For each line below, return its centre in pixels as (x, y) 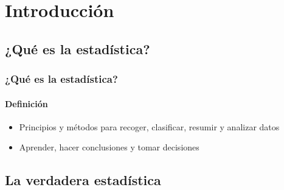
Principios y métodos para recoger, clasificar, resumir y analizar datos (149, 126)
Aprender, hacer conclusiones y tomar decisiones (109, 147)
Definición (26, 103)
